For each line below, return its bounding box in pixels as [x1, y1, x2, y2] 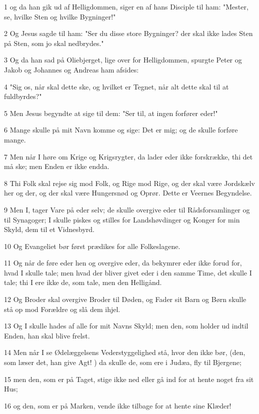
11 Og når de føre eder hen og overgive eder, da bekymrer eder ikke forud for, [4, 257, 242, 268]
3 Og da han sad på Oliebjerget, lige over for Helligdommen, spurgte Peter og [4, 54, 242, 65]
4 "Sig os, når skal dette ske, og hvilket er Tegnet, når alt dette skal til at [4, 81, 229, 91]
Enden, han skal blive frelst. [4, 330, 90, 340]
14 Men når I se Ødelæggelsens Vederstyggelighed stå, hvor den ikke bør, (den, [4, 347, 245, 357]
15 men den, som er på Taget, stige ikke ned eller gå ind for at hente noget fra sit [4, 373, 254, 384]
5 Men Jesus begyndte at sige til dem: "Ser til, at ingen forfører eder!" [4, 107, 218, 118]
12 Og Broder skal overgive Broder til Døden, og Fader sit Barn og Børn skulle [4, 294, 246, 304]
